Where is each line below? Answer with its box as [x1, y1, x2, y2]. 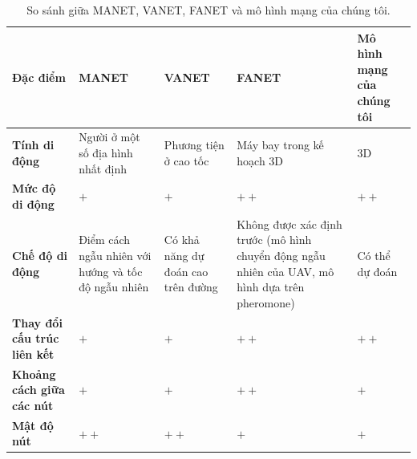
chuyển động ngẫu [237, 247, 326, 264]
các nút [12, 396, 54, 413]
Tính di [12, 136, 55, 153]
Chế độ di [12, 247, 68, 264]
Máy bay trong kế [237, 136, 324, 153]
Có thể [357, 247, 391, 264]
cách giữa [12, 381, 65, 398]
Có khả [164, 231, 200, 248]
